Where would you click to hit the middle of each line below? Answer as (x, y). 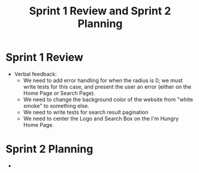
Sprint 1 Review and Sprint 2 (100, 11)
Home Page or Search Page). (59, 93)
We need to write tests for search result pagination (86, 112)
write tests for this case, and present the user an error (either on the (107, 86)
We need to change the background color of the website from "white (108, 99)
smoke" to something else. (56, 105)
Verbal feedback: (36, 74)
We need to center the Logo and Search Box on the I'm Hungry (101, 119)
